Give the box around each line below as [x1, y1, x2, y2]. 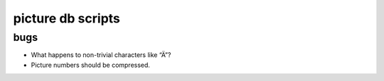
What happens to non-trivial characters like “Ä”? [31, 51, 171, 59]
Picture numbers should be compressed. [31, 61, 151, 69]
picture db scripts [13, 11, 121, 26]
